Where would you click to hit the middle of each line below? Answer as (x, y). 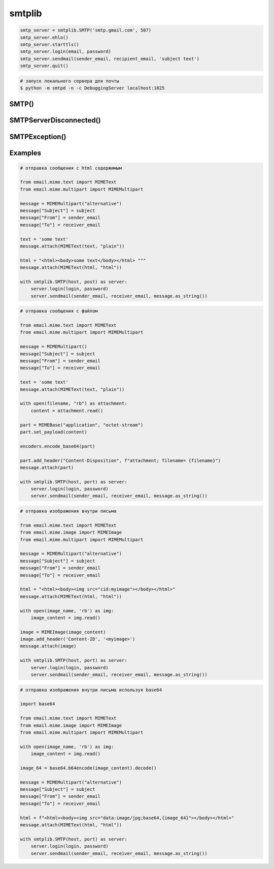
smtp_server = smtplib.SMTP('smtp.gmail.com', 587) (86, 30)
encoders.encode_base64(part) (58, 446)
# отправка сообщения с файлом (59, 311)
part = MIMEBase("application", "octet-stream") (82, 425)
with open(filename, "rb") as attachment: (74, 404)
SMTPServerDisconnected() (55, 120)
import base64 (38, 704)
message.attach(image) (48, 646)
